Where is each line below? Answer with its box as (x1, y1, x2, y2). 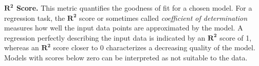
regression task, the (4, 12, 65, 23)
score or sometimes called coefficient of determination (79, 12, 248, 23)
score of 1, (219, 32, 252, 43)
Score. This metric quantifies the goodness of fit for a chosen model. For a (16, 3, 252, 13)
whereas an (4, 42, 39, 53)
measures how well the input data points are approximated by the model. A (4, 22, 243, 33)
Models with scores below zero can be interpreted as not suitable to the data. (4, 52, 248, 62)
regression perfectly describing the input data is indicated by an (4, 32, 206, 43)
